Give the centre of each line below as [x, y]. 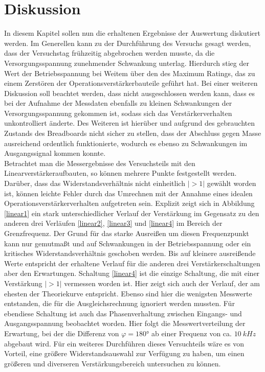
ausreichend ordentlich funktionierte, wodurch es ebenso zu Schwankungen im [126, 143]
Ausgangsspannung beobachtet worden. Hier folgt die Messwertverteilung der [125, 323]
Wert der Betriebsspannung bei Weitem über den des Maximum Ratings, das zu [130, 73]
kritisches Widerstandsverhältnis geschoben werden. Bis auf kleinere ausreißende [130, 253]
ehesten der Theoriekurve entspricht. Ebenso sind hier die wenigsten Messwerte [128, 293]
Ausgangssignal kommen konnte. [55, 153]
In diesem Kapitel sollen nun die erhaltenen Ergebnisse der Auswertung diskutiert [132, 33]
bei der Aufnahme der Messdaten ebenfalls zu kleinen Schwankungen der [118, 103]
